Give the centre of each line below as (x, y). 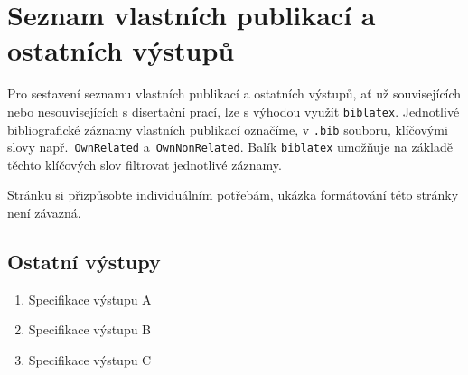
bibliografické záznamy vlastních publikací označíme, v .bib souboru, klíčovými (228, 129)
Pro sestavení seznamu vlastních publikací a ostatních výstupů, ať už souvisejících (234, 94)
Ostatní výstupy (84, 262)
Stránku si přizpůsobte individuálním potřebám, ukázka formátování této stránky (233, 195)
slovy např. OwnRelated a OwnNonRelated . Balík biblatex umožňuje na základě (230, 147)
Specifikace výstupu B (90, 329)
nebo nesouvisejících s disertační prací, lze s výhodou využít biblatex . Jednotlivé (234, 111)
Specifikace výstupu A (90, 299)
